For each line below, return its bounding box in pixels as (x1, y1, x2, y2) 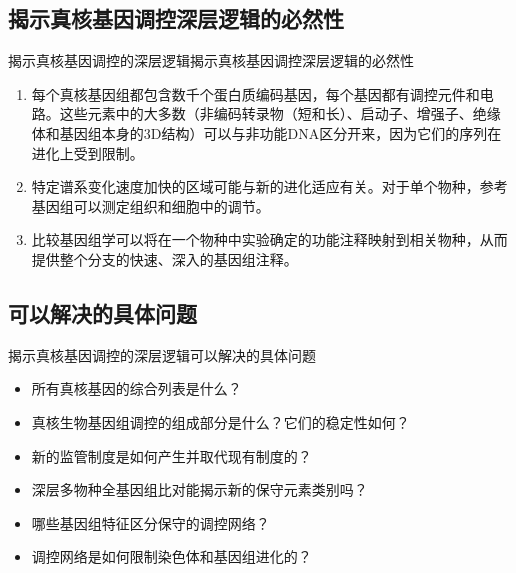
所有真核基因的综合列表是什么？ (31, 378, 242, 399)
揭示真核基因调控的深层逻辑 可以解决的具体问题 (8, 344, 316, 365)
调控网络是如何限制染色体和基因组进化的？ (31, 546, 312, 567)
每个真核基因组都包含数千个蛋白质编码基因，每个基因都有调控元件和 (31, 83, 480, 104)
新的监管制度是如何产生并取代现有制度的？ (31, 445, 312, 466)
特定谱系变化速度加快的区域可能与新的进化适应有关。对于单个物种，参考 (31, 176, 508, 197)
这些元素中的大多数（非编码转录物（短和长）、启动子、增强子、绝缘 (59, 103, 501, 124)
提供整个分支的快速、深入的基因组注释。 (31, 248, 298, 269)
